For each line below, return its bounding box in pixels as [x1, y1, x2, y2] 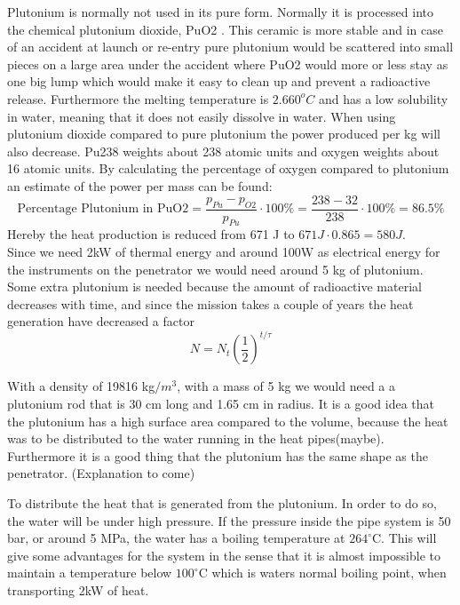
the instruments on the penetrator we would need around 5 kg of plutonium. [7, 259, 424, 278]
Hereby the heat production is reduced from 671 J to [7, 225, 295, 243]
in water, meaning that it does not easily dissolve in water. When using [7, 107, 396, 125]
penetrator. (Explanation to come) [7, 464, 195, 482]
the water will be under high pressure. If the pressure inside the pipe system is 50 [7, 511, 451, 529]
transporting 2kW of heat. [7, 580, 149, 599]
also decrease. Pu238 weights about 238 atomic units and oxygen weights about [7, 141, 440, 160]
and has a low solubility [318, 89, 448, 107]
